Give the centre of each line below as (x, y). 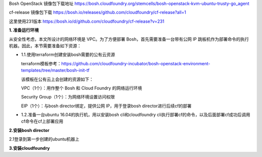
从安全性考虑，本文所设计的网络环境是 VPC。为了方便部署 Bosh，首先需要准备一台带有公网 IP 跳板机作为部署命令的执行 (129, 39)
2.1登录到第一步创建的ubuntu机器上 (44, 139)
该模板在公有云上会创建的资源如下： (57, 79)
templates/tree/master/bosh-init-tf (55, 71)
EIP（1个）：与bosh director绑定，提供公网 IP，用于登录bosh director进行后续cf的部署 (106, 106)
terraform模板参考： (41, 63)
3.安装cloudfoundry (30, 148)
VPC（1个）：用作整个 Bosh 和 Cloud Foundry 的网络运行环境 (82, 88)
